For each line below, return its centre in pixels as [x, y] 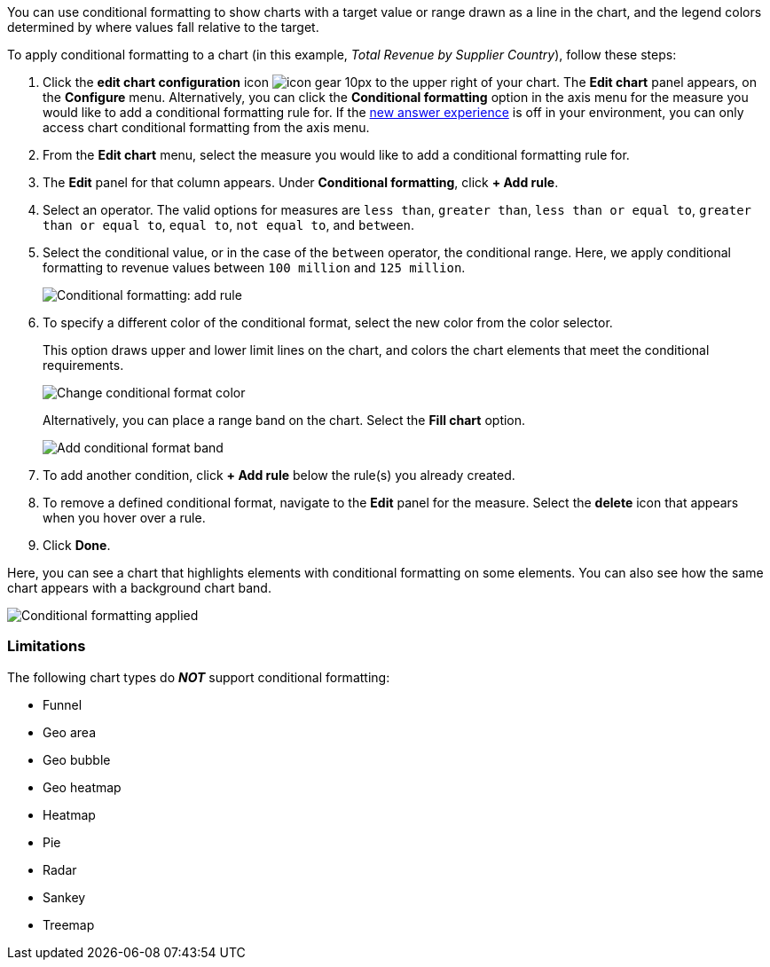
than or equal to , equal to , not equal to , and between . [229, 225]
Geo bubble [77, 759]
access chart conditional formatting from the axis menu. [206, 127]
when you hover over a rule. [124, 518]
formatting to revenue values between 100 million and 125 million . [254, 267]
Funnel [63, 704]
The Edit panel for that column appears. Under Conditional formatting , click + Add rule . [301, 182]
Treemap [69, 924]
